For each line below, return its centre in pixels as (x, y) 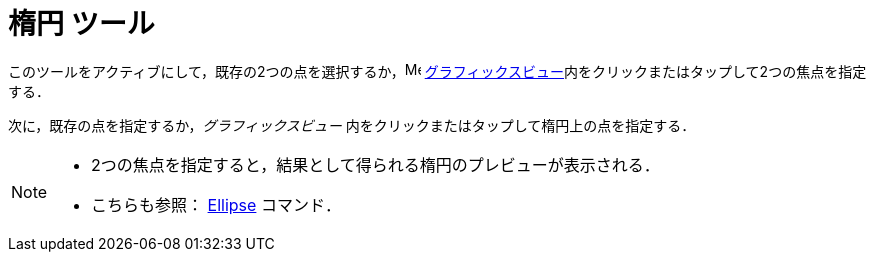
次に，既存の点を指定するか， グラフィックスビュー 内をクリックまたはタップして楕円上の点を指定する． (352, 125)
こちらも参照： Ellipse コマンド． (216, 204)
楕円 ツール (81, 24)
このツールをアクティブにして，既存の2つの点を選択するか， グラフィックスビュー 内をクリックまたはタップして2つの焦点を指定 (437, 71)
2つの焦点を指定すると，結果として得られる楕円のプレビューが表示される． (375, 164)
